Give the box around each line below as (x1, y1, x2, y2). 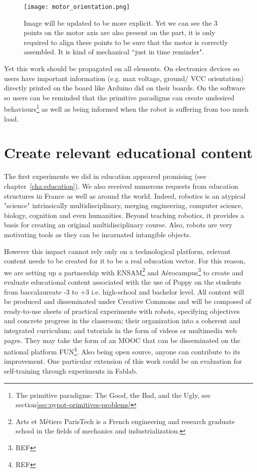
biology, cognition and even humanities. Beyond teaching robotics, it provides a (4, 210, 244, 220)
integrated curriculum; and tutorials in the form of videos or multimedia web (4, 325, 237, 335)
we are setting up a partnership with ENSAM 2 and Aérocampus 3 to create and (4, 265, 244, 277)
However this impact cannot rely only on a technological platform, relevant (4, 246, 231, 256)
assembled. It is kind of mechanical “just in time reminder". (24, 46, 204, 57)
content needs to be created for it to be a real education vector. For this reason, (4, 256, 246, 266)
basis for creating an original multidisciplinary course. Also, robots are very (4, 219, 233, 230)
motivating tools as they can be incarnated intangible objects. (4, 229, 191, 239)
